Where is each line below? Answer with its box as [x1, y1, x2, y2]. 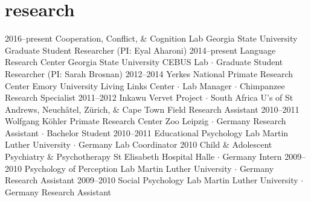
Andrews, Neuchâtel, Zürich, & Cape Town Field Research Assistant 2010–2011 [5, 103, 300, 115]
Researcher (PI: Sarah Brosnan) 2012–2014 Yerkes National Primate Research [5, 67, 293, 80]
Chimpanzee [239, 79, 285, 92]
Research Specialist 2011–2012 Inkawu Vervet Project [5, 91, 203, 104]
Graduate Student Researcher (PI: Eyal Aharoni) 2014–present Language [5, 43, 276, 56]
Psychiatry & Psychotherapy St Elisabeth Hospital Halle [5, 150, 215, 163]
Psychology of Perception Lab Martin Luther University [24, 162, 232, 174]
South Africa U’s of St [210, 91, 293, 104]
